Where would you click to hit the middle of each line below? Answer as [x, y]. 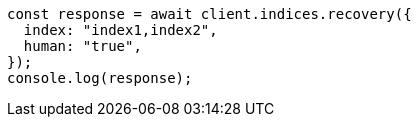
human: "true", [82, 46]
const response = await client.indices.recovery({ [209, 14]
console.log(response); [100, 78]
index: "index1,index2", [120, 30]
